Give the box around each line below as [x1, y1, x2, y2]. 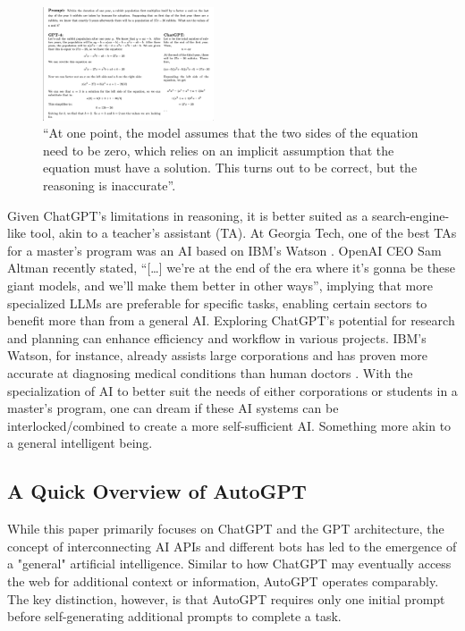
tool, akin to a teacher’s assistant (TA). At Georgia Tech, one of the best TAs [30, 223, 457, 242]
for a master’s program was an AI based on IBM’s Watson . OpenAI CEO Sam [7, 240, 442, 259]
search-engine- [372, 206, 450, 224]
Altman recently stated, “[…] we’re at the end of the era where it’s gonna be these [7, 258, 455, 277]
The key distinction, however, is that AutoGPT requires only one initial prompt [7, 589, 445, 608]
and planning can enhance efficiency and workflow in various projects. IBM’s [7, 328, 427, 347]
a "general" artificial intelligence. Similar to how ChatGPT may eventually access [7, 554, 452, 573]
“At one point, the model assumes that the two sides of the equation [43, 123, 418, 142]
